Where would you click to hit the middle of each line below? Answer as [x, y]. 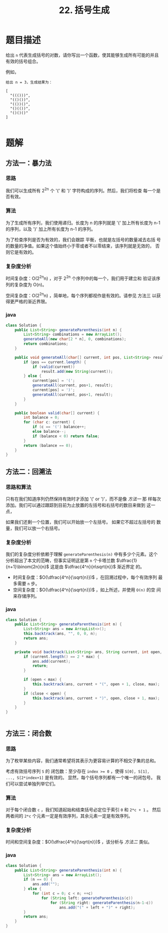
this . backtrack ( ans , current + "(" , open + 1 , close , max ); [96, 684]
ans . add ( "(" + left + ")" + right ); [97, 908]
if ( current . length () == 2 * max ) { [62, 657]
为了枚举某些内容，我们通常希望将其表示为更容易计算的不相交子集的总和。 [82, 761]
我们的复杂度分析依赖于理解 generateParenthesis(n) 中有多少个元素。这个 [82, 554]
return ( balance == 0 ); [48, 445]
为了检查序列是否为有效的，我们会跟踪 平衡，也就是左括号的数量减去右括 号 [83, 239]
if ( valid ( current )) [54, 367]
